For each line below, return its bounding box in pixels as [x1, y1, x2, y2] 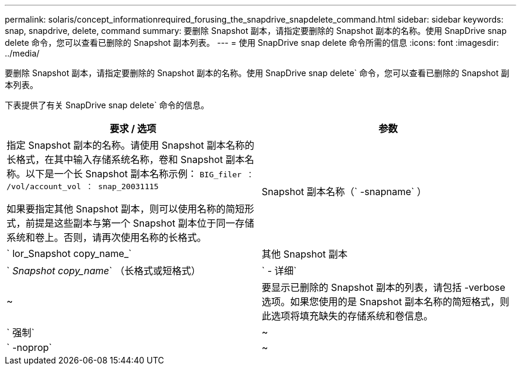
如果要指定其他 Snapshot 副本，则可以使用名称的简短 [7, 203, 245, 215]
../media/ [5, 48, 40, 58]
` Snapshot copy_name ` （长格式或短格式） [7, 265, 201, 277]
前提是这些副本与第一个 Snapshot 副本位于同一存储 [26, 217, 255, 229]
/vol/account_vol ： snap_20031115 [7, 182, 159, 191]
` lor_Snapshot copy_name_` [7, 247, 132, 259]
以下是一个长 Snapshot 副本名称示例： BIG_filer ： [26, 168, 255, 180]
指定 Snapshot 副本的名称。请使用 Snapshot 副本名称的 [7, 139, 255, 151]
